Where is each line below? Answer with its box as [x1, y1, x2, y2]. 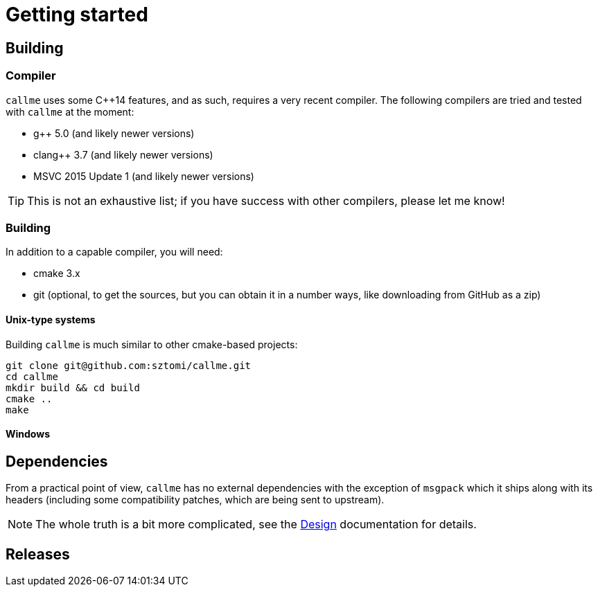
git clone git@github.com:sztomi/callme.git [6, 359, 252, 371]
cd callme [6, 370, 58, 382]
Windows [6, 428, 50, 440]
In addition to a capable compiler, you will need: [6, 246, 223, 258]
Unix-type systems [6, 313, 96, 325]
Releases [6, 545, 70, 563]
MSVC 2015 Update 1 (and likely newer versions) [33, 170, 254, 182]
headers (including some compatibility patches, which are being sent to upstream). [6, 494, 385, 506]
